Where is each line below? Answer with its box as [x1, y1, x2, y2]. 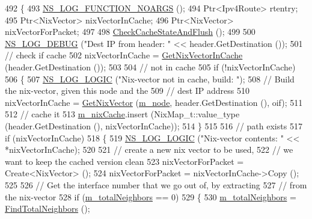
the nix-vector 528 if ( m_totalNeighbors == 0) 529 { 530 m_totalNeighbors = [5, 190, 296, 203]
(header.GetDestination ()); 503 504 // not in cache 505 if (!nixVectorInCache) [5, 60, 296, 73]
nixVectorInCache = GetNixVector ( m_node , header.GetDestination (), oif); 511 [5, 96, 303, 108]
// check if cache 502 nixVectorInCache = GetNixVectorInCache [5, 49, 243, 61]
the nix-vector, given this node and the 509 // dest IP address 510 [5, 84, 249, 97]
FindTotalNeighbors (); [5, 202, 90, 215]
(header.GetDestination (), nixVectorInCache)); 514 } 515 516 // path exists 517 [5, 119, 302, 132]
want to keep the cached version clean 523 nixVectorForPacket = [5, 155, 244, 167]
